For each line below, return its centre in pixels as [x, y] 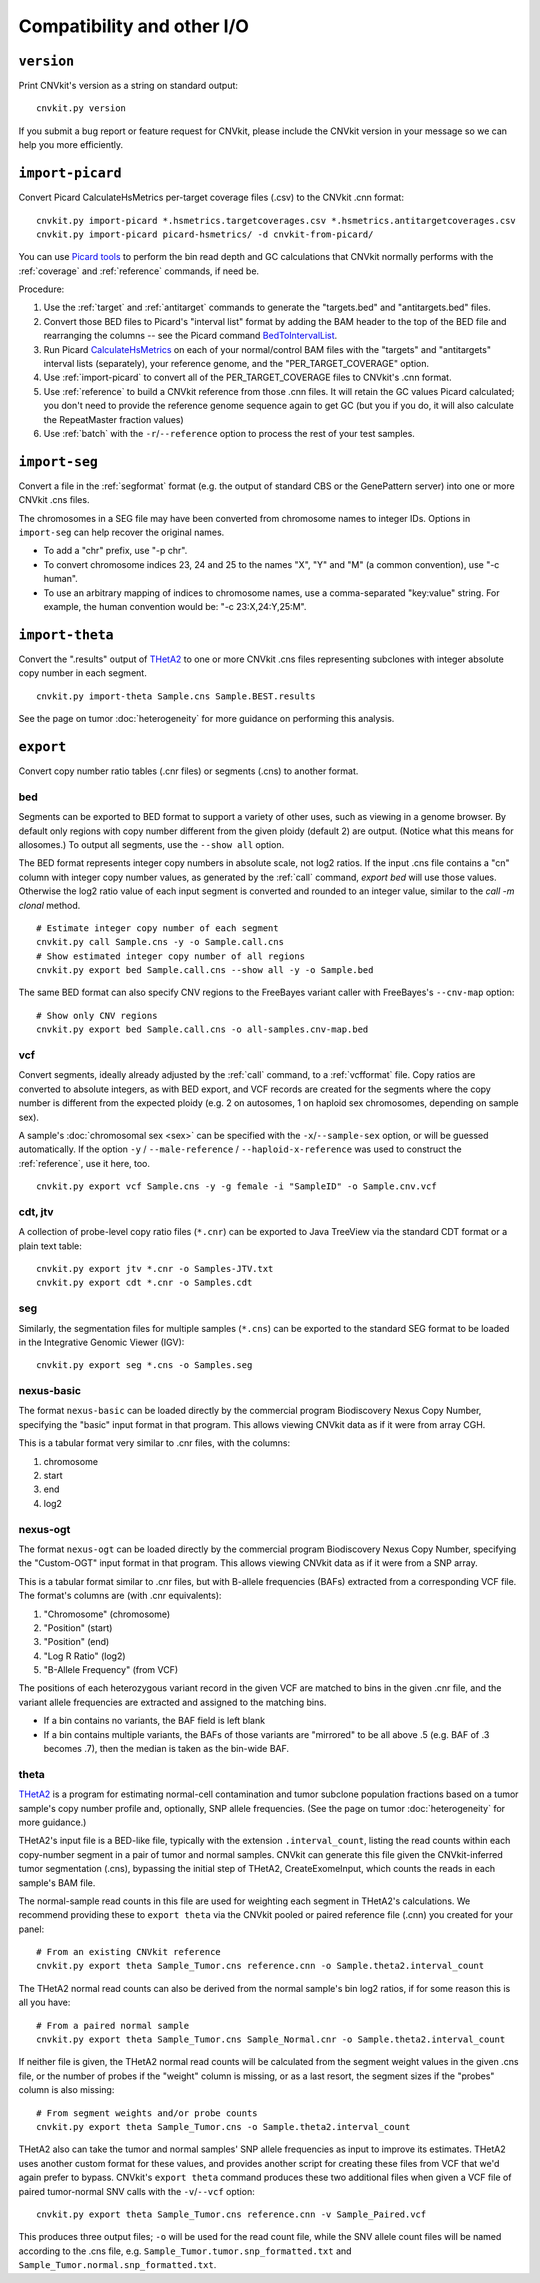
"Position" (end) [76, 1642]
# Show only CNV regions [97, 1015]
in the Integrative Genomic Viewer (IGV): [101, 1342]
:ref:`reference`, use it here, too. [84, 1163]
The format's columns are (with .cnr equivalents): [120, 1596]
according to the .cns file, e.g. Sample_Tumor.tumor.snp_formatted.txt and [185, 2251]
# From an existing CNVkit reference [129, 1952]
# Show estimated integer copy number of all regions [170, 956]
